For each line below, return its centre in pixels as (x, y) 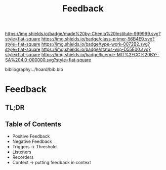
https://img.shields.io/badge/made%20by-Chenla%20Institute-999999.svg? (83, 34)
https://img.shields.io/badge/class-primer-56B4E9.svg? (98, 39)
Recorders (23, 157)
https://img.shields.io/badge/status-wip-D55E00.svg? (96, 49)
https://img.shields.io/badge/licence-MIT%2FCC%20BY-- (100, 55)
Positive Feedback (31, 136)
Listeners (22, 152)
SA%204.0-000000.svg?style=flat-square (48, 60)
